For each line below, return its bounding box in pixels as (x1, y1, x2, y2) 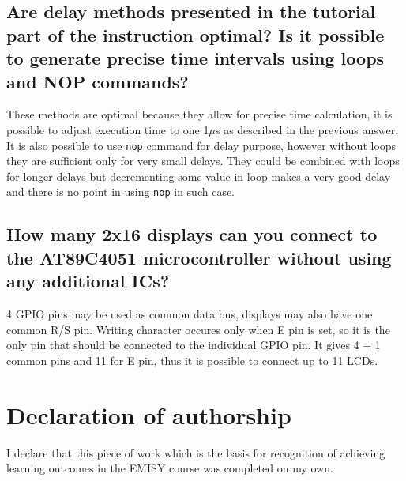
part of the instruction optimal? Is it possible (6, 22, 385, 47)
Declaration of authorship (6, 398, 291, 430)
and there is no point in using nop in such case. (6, 183, 235, 200)
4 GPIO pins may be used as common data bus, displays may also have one (6, 306, 373, 322)
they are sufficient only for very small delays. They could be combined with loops (6, 152, 400, 169)
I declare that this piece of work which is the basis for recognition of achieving (6, 444, 385, 460)
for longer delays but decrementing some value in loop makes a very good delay (6, 167, 391, 184)
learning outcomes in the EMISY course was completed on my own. (6, 460, 333, 476)
